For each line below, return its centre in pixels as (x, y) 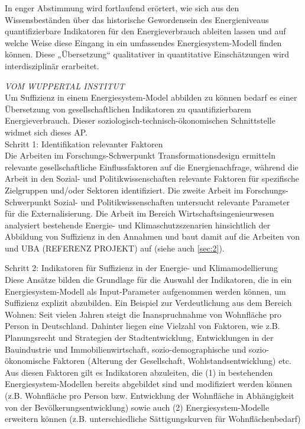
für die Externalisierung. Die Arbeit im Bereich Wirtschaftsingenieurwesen (139, 213)
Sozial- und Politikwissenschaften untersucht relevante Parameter (172, 201)
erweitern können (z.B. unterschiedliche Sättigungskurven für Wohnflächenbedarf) (153, 419)
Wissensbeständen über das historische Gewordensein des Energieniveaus (137, 19)
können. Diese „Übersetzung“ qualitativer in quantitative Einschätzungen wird (147, 54)
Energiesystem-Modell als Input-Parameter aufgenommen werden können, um (145, 291)
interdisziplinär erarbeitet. (52, 65)
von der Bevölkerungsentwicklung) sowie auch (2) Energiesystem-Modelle (137, 407)
